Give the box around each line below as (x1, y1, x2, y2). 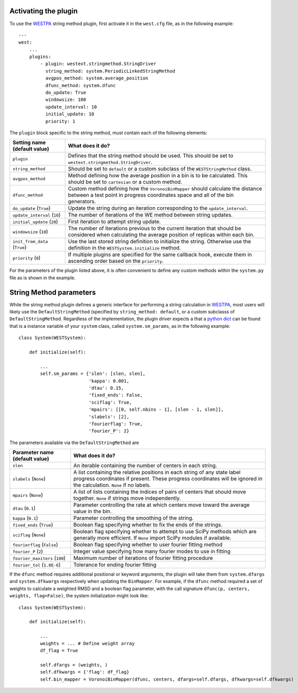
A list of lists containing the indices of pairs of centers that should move (73, 488, 246, 495)
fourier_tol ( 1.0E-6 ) (12, 561, 61, 569)
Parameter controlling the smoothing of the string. (73, 515, 194, 522)
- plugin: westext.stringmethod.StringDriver (40, 61, 156, 67)
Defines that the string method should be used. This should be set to (68, 152, 233, 159)
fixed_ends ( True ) (12, 521, 53, 529)
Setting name (12, 139, 46, 146)
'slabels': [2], (89, 414, 130, 419)
